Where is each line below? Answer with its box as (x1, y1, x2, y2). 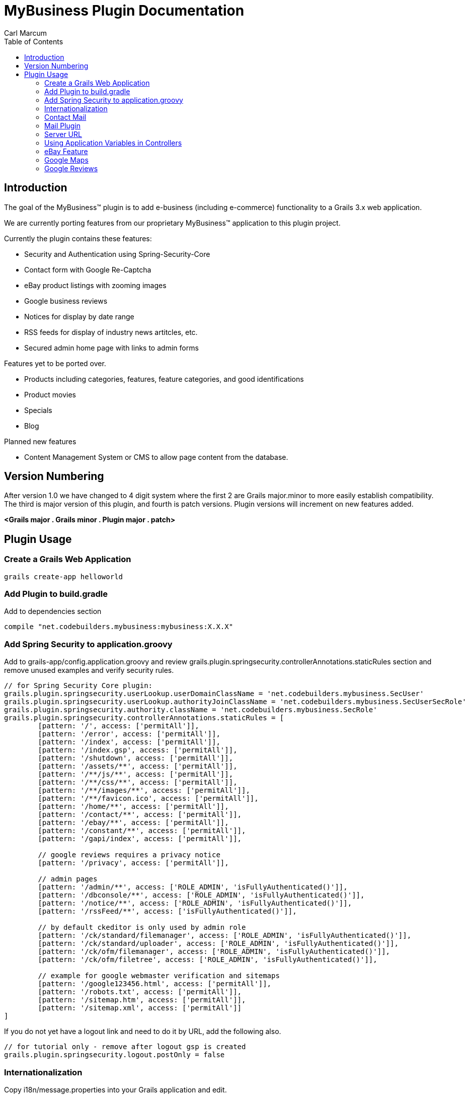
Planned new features (4, 437, 76, 446)
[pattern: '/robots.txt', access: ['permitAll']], (38, 988, 242, 996)
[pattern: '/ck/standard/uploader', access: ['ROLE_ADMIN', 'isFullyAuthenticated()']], (38, 939, 399, 948)
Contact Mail (44, 112, 87, 121)
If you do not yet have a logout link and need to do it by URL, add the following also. (4, 1027, 281, 1036)
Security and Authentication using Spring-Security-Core (24, 249, 210, 258)
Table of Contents (4, 37, 63, 46)
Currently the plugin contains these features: (4, 234, 152, 243)
